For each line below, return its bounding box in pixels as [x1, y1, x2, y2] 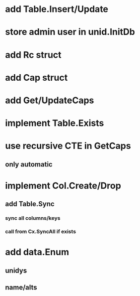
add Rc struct [5, 49, 62, 60]
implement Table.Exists [5, 118, 104, 129]
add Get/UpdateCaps [5, 95, 94, 106]
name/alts [5, 283, 37, 292]
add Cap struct [5, 72, 68, 83]
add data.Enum [5, 247, 70, 258]
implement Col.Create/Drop [5, 180, 122, 191]
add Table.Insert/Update [5, 3, 108, 15]
